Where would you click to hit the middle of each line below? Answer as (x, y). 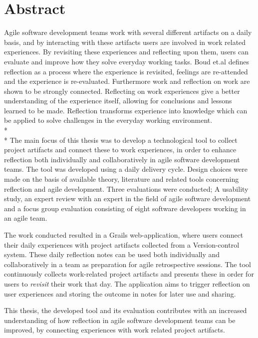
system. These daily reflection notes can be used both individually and (112, 254)
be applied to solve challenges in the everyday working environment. (108, 120)
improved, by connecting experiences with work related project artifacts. (115, 330)
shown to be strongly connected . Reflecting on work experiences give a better (122, 91)
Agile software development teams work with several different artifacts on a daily (128, 32)
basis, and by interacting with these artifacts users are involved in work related (125, 42)
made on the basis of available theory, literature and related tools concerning (122, 179)
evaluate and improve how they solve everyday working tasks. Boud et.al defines (127, 61)
